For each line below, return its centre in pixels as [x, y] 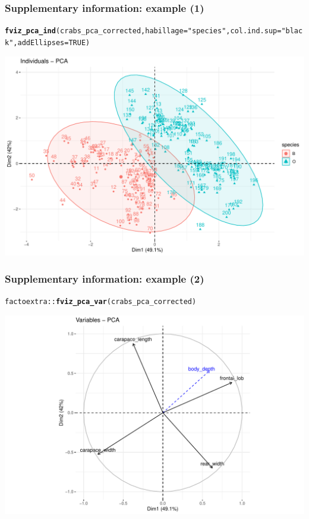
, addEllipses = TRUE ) [52, 42]
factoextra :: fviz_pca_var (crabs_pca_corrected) [101, 302]
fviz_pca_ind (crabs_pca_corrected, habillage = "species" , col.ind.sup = [143, 31]
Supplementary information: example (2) [105, 278]
